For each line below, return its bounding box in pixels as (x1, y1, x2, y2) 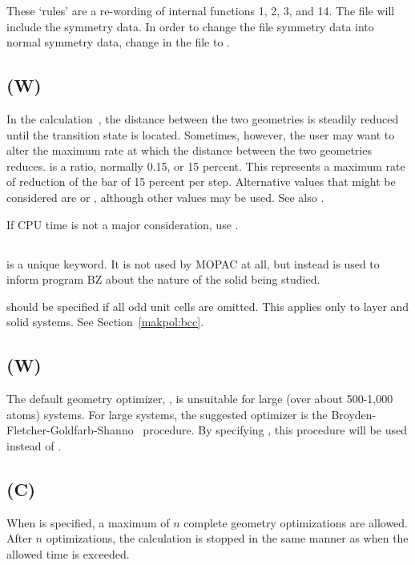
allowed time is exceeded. (6, 545, 130, 562)
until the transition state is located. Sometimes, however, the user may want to (6, 126, 395, 143)
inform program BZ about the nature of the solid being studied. (6, 271, 320, 288)
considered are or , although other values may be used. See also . (6, 188, 324, 205)
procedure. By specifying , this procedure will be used (143, 422, 407, 438)
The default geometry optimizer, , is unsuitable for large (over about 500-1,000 (6, 390, 393, 407)
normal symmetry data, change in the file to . (6, 34, 230, 50)
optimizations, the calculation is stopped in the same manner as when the (46, 530, 409, 547)
